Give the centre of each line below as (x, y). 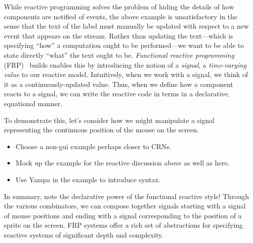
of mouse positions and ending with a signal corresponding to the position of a (123, 215)
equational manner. (33, 103)
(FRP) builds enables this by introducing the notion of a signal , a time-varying (125, 64)
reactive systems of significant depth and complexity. (84, 234)
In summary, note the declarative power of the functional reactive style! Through (126, 196)
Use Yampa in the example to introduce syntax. (88, 179)
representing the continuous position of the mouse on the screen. (102, 130)
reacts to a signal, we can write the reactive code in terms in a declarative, (117, 94)
